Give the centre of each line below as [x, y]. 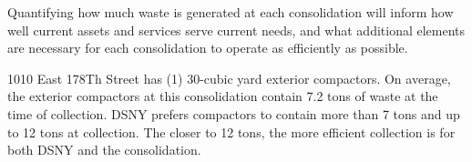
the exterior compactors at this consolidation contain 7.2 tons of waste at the [223, 96]
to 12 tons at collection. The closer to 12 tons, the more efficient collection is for [231, 132]
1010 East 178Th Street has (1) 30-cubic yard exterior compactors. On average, [229, 78]
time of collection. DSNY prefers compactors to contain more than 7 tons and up [234, 113]
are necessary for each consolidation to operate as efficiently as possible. [208, 48]
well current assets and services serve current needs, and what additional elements [236, 30]
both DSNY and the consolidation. [104, 150]
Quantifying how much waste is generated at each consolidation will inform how [231, 12]
